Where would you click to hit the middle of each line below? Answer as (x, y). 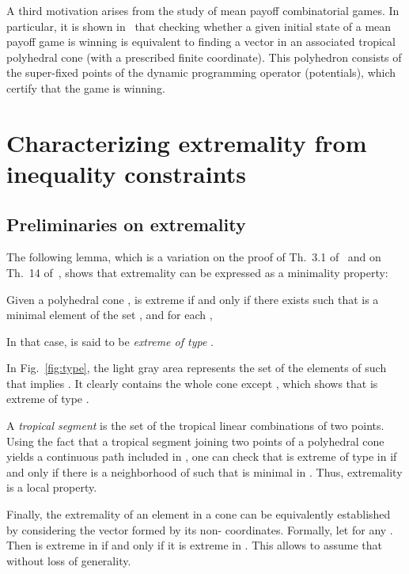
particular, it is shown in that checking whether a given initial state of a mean (199, 26)
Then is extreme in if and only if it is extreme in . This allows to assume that (194, 545)
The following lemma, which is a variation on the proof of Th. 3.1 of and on (194, 257)
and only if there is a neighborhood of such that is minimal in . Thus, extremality (204, 471)
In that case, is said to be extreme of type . (110, 341)
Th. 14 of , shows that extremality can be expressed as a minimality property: (197, 272)
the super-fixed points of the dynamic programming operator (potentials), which (201, 72)
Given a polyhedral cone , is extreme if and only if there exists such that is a (193, 299)
